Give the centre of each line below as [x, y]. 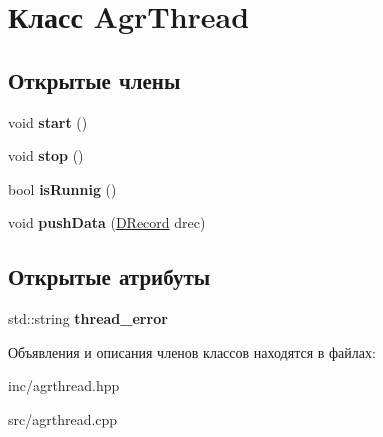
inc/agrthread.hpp [64, 385]
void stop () [46, 155]
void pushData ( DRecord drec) [107, 222]
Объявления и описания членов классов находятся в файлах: [192, 351]
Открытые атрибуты [109, 276]
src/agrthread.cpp [63, 418]
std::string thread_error [88, 318]
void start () [48, 121]
